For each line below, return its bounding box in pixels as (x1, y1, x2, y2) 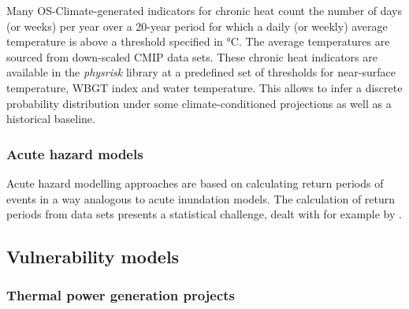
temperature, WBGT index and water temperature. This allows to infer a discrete (6, 79, 403, 95)
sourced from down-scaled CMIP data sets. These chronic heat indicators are (6, 48, 377, 65)
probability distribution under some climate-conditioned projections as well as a (6, 95, 392, 111)
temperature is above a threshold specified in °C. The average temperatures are (6, 33, 390, 50)
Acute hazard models (6, 143, 143, 163)
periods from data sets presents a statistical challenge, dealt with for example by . (6, 206, 402, 222)
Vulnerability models (6, 244, 180, 269)
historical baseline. (6, 110, 95, 127)
